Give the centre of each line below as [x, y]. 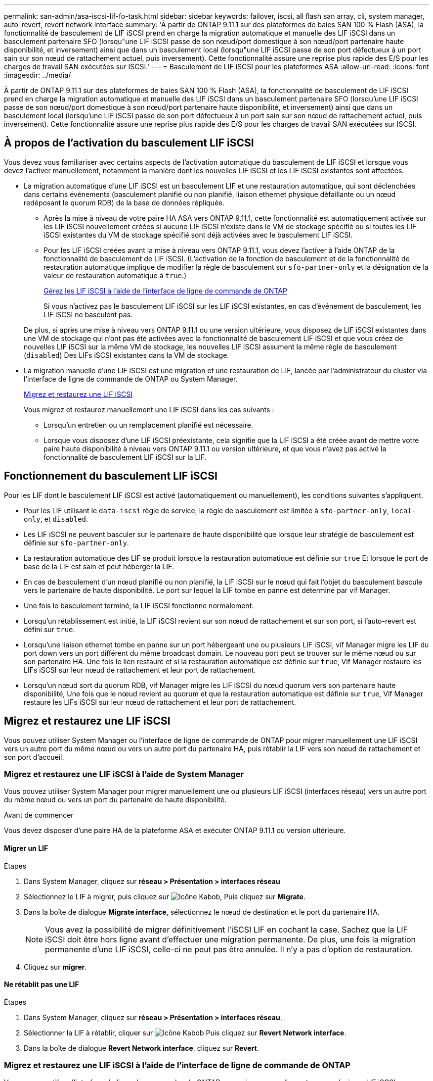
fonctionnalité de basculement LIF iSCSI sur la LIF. [125, 457]
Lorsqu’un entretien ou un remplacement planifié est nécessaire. [149, 425]
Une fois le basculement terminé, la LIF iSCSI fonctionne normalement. [139, 605]
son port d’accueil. [34, 757]
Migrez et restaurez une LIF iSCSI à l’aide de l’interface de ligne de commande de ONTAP [177, 1065]
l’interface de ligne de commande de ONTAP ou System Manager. [131, 379]
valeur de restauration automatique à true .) [115, 275]
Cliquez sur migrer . [55, 967]
